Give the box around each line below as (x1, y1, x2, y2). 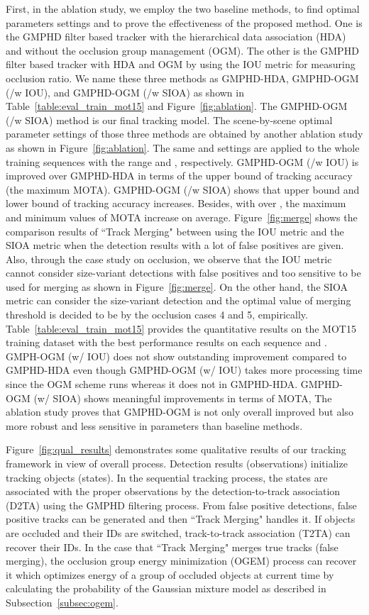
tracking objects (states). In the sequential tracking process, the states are (6, 470, 328, 484)
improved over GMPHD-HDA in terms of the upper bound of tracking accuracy (6, 168, 353, 183)
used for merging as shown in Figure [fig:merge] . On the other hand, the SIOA (6, 279, 348, 294)
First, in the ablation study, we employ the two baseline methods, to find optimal (6, 1, 360, 16)
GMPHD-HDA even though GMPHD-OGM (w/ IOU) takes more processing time (6, 362, 363, 377)
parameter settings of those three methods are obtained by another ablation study (6, 126, 363, 141)
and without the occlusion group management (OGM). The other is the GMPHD (6, 43, 359, 57)
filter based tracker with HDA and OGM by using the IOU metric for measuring (6, 57, 356, 72)
